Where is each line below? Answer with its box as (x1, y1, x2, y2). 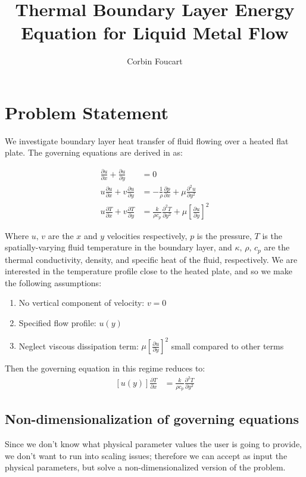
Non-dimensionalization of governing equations (5, 410, 299, 428)
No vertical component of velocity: (18, 296, 145, 309)
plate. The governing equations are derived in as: (5, 146, 183, 159)
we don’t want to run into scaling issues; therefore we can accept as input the (5, 449, 288, 461)
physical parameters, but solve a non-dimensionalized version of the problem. (5, 461, 286, 473)
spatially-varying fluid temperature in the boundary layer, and (5, 241, 232, 253)
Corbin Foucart (127, 55, 183, 67)
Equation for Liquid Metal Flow (21, 20, 289, 45)
